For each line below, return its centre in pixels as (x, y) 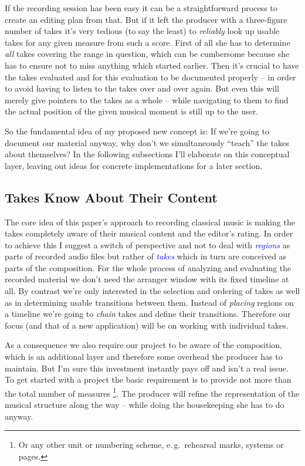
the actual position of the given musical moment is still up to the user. (132, 111)
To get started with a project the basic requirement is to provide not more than (148, 379)
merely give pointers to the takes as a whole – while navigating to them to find (147, 99)
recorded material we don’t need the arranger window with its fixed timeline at (147, 279)
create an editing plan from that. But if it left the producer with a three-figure (146, 19)
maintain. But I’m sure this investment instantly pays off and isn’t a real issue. (147, 368)
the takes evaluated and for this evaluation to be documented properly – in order (150, 77)
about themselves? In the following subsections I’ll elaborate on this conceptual (147, 154)
